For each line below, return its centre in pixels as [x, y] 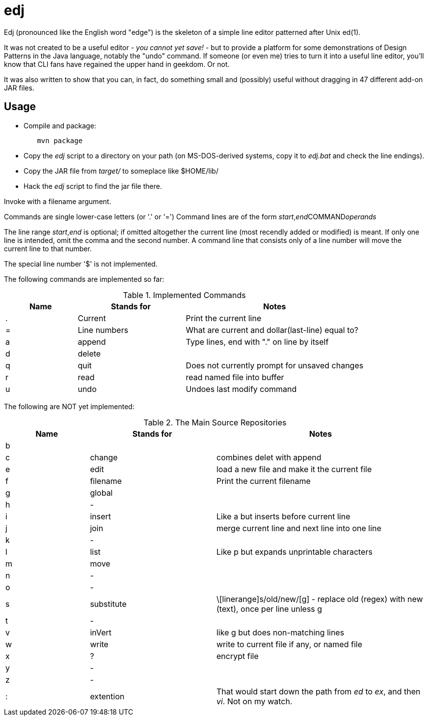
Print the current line [224, 318]
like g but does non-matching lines [280, 632]
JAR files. [19, 88]
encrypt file [237, 656]
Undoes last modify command [241, 389]
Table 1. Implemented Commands [184, 295]
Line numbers [103, 330]
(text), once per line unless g [269, 609]
